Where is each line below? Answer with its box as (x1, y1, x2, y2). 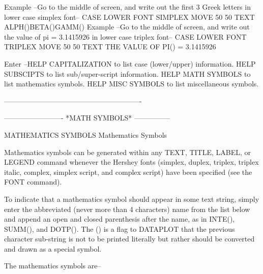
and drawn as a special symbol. (4, 243, 102, 254)
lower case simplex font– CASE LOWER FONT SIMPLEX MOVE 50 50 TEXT (4, 11, 255, 22)
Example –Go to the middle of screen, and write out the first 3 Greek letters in (4, 2, 251, 12)
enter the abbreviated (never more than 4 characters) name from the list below (4, 203, 250, 214)
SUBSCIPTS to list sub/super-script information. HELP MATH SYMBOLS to (4, 68, 251, 79)
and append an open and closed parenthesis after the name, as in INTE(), (4, 214, 235, 224)
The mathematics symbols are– (4, 260, 101, 271)
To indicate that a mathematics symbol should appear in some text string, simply (4, 193, 259, 204)
